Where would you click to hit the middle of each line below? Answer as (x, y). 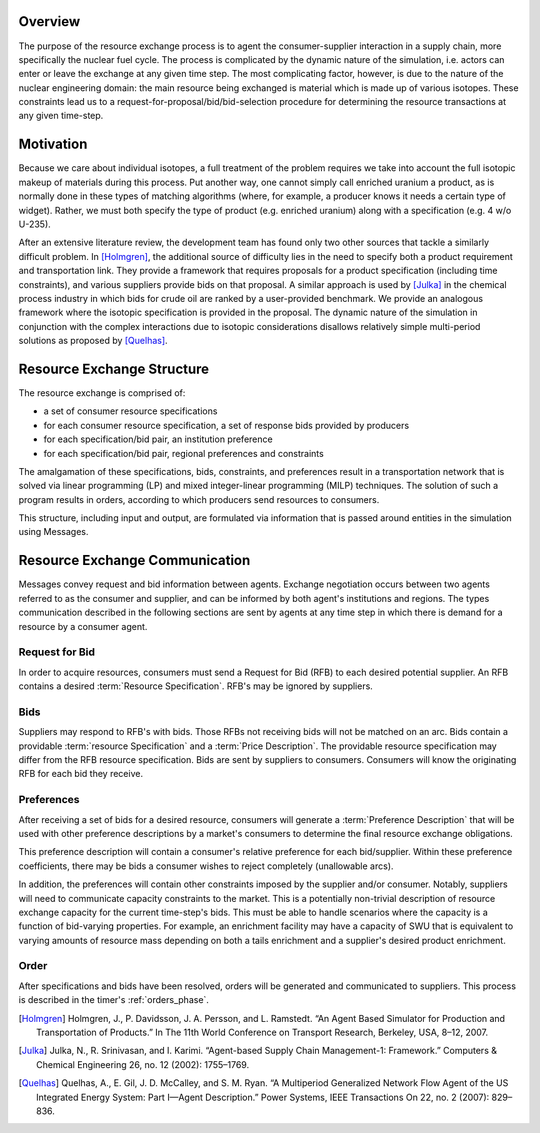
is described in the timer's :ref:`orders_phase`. (114, 1000)
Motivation (53, 144)
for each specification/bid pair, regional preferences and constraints (183, 453)
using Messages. (53, 532)
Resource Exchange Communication (134, 560)
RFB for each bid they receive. (81, 774)
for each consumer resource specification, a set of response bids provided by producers (226, 425)
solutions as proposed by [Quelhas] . (93, 341)
